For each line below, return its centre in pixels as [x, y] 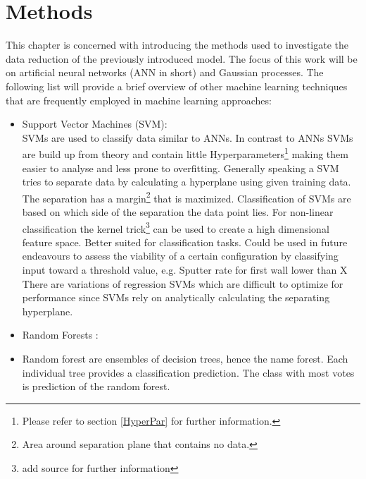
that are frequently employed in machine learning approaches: [139, 100]
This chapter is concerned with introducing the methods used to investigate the [177, 45]
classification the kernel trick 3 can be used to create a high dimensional [176, 227]
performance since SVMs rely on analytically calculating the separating [176, 297]
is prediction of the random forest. [96, 386]
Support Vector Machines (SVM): [95, 124]
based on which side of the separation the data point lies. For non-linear [178, 211]
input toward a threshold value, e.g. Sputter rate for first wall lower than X [185, 269]
